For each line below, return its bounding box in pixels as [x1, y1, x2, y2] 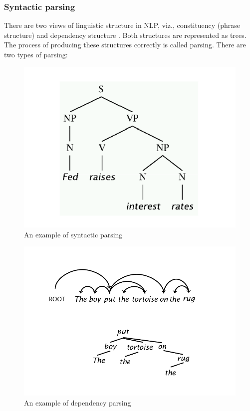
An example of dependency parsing [24, 397, 131, 408]
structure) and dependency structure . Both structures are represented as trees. [4, 29, 247, 40]
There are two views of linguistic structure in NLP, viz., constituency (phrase [4, 20, 241, 30]
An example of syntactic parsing [24, 229, 123, 239]
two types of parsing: [4, 49, 68, 59]
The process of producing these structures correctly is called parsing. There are [4, 39, 246, 50]
